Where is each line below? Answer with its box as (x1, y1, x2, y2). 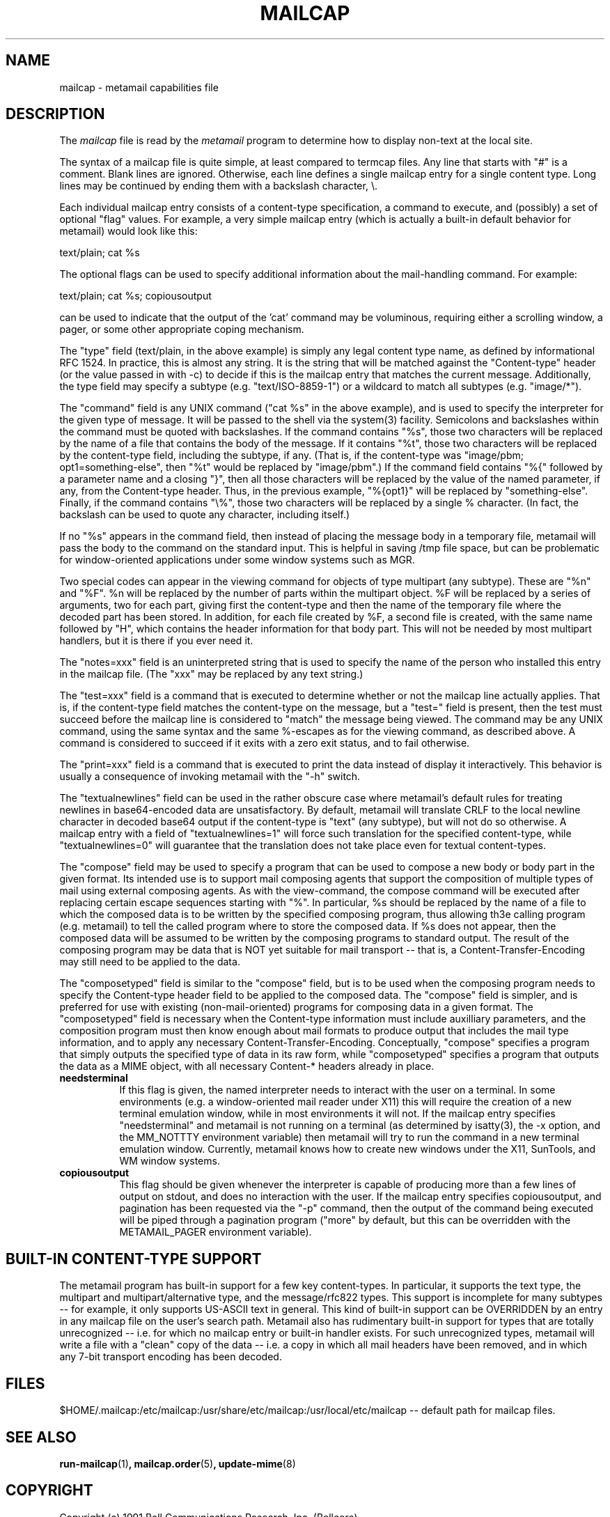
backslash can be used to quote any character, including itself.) (59, 508, 350, 521)
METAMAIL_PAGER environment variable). (119, 1226, 312, 1238)
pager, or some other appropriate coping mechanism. (59, 323, 304, 336)
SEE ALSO (6, 1428, 77, 1446)
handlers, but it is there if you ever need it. (59, 635, 253, 647)
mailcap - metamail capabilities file (59, 81, 219, 93)
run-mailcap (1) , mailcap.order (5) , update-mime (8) (59, 1457, 296, 1470)
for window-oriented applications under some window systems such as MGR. (59, 554, 415, 566)
